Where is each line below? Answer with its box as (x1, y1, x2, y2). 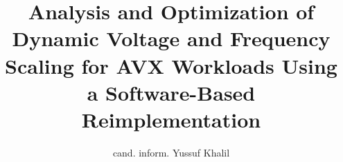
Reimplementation (81, 105, 261, 133)
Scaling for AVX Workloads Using (5, 51, 337, 79)
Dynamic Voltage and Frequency (12, 24, 331, 52)
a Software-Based (87, 78, 256, 106)
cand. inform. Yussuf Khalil (112, 145, 230, 159)
